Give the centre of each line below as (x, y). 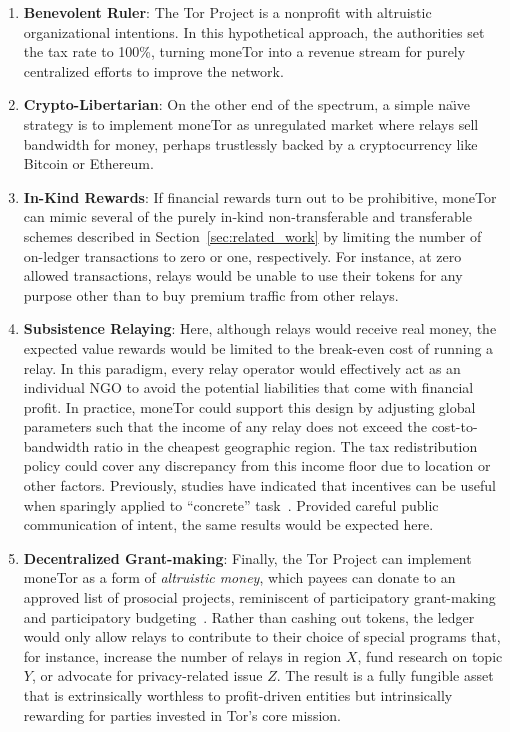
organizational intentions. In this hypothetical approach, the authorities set (254, 31)
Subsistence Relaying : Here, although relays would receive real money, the (260, 328)
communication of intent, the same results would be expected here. (228, 524)
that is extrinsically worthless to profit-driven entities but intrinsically (238, 695)
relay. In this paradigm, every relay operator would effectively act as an (242, 367)
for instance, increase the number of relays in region (182, 655)
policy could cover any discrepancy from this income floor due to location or (257, 465)
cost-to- (454, 426)
